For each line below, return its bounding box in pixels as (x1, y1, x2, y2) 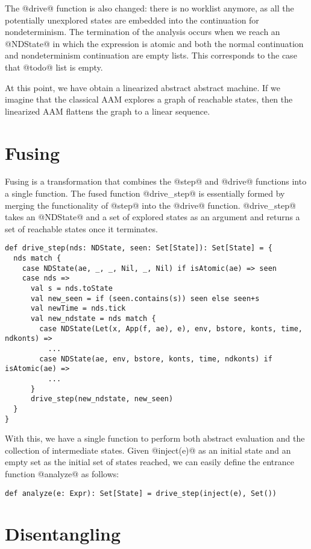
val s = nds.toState (30, 284, 113, 293)
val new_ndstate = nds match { (30, 314, 156, 323)
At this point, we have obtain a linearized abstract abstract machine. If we (5, 81, 280, 94)
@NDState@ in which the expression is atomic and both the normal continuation (5, 37, 304, 49)
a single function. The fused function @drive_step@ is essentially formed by (5, 187, 285, 200)
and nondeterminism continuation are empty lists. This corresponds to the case (5, 49, 297, 62)
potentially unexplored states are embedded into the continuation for (5, 13, 259, 26)
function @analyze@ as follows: (5, 468, 119, 480)
